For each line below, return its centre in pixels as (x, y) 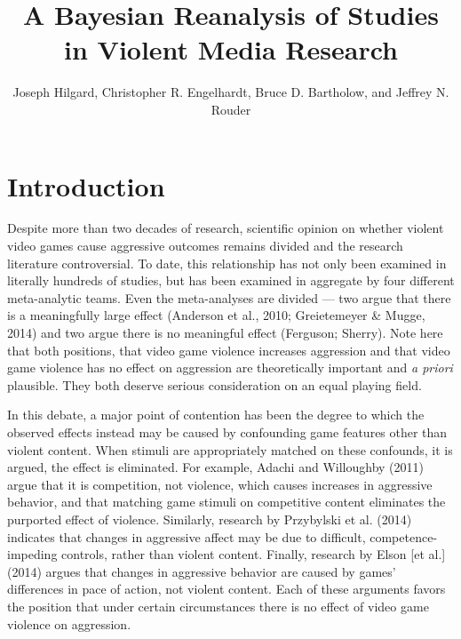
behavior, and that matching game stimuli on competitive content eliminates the (227, 502)
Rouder (231, 109)
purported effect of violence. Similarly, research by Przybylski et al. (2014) (210, 519)
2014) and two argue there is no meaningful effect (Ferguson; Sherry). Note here (225, 332)
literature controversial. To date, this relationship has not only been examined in (227, 263)
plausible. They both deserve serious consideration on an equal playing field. (215, 384)
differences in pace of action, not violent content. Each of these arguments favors (227, 589)
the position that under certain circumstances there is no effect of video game (218, 606)
